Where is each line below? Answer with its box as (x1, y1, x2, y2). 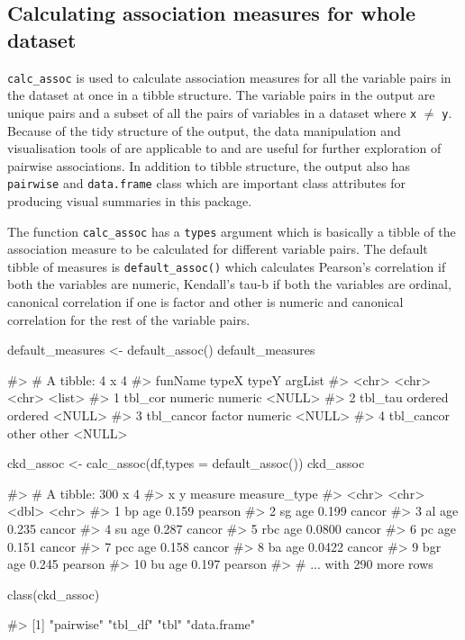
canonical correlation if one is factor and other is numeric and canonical (7, 293, 404, 311)
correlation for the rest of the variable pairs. (7, 310, 251, 329)
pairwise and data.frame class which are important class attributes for (7, 174, 406, 193)
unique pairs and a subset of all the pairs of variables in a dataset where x (7, 103, 417, 122)
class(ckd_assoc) (7, 584, 100, 603)
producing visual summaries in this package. (7, 191, 252, 210)
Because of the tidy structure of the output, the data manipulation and (7, 121, 401, 140)
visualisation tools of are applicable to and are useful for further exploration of (7, 139, 442, 158)
